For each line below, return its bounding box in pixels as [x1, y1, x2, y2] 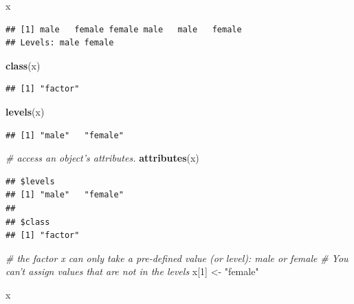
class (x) [5, 58, 41, 72]
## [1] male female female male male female [5, 24, 242, 34]
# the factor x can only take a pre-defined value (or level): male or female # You [5, 250, 349, 265]
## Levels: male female [5, 38, 114, 48]
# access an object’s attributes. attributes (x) [5, 151, 199, 165]
